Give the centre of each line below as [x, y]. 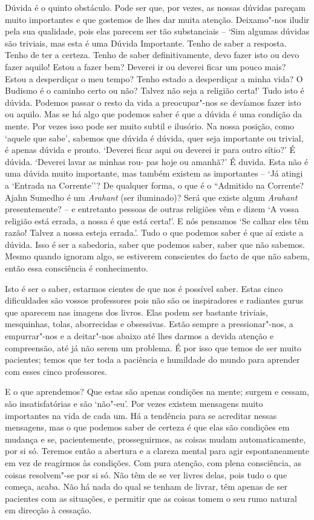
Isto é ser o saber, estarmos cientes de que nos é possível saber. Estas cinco [144, 288]
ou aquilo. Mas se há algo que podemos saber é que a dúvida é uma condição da [154, 114]
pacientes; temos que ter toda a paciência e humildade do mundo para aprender [152, 359]
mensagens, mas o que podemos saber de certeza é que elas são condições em [147, 427]
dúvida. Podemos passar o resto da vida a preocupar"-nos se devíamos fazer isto [153, 102]
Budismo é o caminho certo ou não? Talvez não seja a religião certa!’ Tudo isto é [155, 90]
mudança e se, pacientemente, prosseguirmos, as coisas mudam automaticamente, [155, 439]
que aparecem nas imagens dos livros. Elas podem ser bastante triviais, [136, 312]
